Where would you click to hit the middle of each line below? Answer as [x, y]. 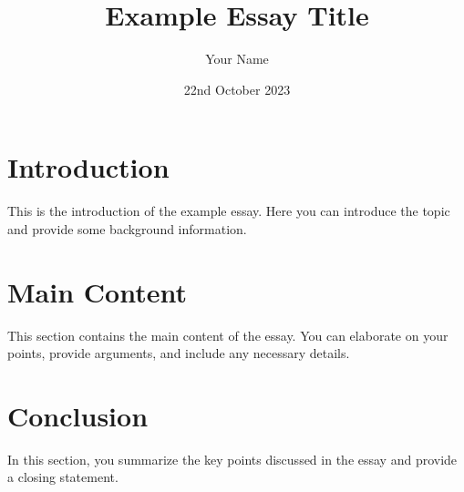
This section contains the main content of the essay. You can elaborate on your [228, 335]
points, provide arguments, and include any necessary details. [179, 353]
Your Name [237, 59]
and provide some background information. [127, 228]
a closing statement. [63, 477]
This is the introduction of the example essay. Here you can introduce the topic [229, 211]
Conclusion [78, 415]
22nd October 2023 [237, 89]
